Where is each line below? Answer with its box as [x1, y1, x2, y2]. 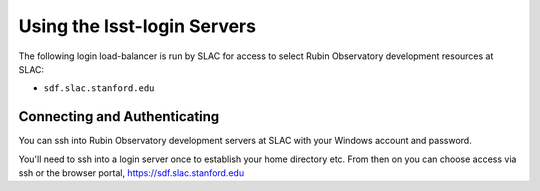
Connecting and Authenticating [18, 108, 220, 125]
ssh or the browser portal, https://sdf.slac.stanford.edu [18, 167, 245, 179]
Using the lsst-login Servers [18, 15, 257, 37]
